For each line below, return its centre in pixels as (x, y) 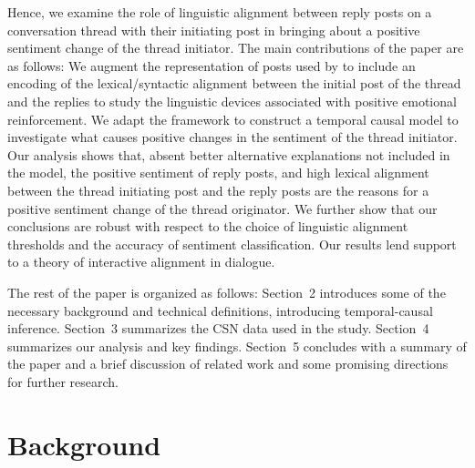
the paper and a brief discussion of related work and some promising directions (228, 364)
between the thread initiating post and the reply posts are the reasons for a (218, 190)
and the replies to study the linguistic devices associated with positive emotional (232, 101)
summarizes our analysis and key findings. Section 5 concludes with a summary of (237, 346)
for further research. (63, 381)
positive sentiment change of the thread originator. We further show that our (222, 208)
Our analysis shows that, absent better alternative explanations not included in (229, 154)
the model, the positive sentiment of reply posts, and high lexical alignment (218, 173)
